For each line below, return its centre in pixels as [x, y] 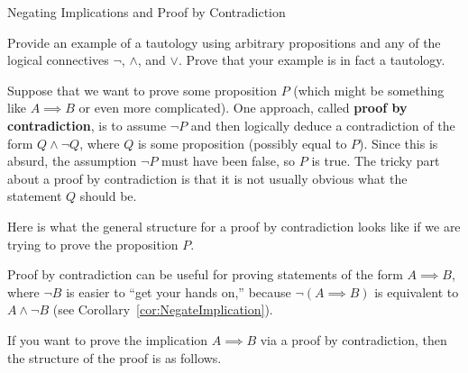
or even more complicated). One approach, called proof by [243, 108]
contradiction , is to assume [87, 125]
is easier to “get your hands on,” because [179, 291]
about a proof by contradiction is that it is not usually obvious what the [207, 178]
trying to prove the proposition [93, 244]
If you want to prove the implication [108, 339]
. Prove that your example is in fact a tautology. [312, 60]
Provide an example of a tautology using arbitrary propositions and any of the [224, 42]
